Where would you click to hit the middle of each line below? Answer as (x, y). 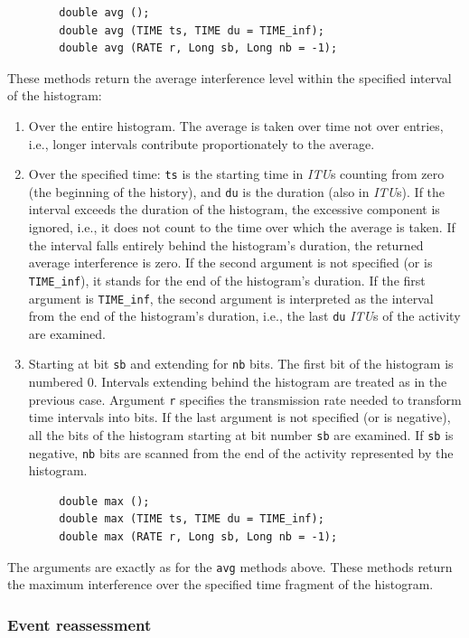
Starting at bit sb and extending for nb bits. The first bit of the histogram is (241, 364)
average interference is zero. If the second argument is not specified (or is (230, 263)
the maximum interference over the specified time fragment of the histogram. (220, 584)
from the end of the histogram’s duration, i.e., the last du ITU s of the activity (244, 316)
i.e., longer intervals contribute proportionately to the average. (202, 143)
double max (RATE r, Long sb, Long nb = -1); (198, 537)
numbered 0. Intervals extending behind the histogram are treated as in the (238, 382)
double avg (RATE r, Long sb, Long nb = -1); (198, 48)
